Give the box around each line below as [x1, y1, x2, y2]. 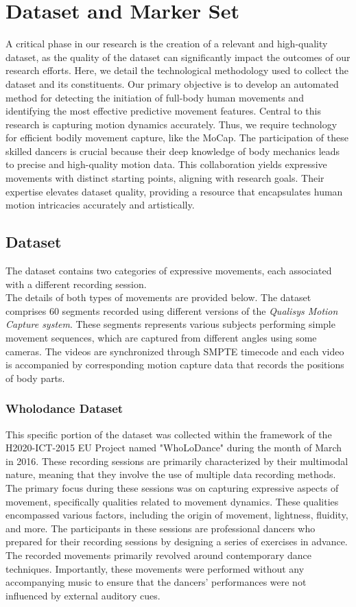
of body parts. [5, 370, 65, 385]
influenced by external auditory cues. [5, 588, 161, 602]
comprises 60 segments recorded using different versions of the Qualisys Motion [5, 303, 338, 318]
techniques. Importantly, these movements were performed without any [5, 561, 305, 575]
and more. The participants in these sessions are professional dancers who [5, 521, 316, 535]
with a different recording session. [5, 276, 147, 291]
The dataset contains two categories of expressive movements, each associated [5, 263, 332, 278]
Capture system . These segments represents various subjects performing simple [5, 317, 335, 331]
